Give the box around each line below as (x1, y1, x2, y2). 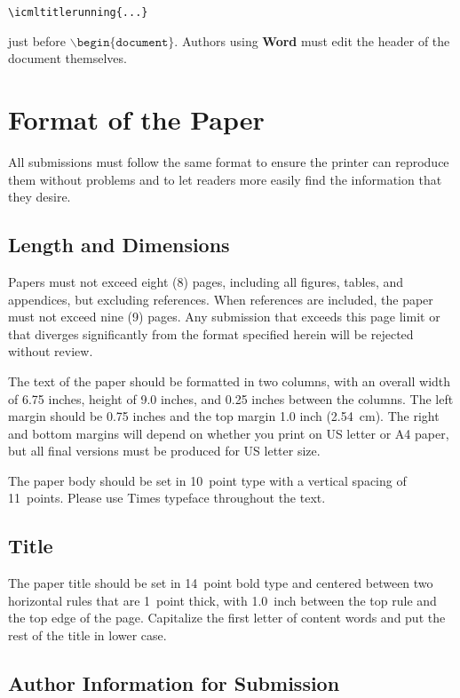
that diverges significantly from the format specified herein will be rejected (8, 324, 414, 343)
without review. (8, 342, 93, 361)
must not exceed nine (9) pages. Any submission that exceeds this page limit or (8, 307, 440, 326)
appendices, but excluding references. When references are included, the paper (8, 290, 433, 308)
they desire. (8, 187, 71, 206)
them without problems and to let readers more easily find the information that (8, 170, 442, 188)
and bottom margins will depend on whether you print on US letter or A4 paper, (8, 424, 449, 442)
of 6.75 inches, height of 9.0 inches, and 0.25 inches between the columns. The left (8, 389, 454, 408)
